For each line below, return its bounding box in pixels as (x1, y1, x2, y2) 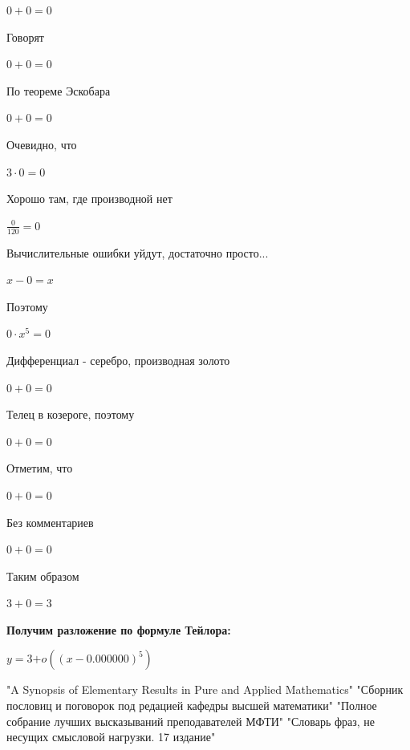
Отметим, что (6, 460, 73, 476)
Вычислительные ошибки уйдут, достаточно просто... (6, 244, 269, 261)
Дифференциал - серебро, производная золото (6, 351, 230, 368)
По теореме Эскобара (6, 82, 111, 99)
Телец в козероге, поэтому (6, 406, 135, 423)
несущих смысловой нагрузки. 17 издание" (6, 728, 216, 745)
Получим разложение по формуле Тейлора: (6, 621, 231, 638)
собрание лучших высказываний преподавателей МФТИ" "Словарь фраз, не (6, 712, 375, 729)
